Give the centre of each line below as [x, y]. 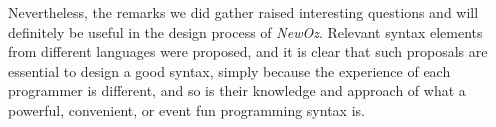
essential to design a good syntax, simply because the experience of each [229, 70]
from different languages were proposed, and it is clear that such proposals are [248, 51]
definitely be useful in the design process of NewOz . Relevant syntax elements [245, 31]
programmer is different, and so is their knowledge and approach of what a [237, 90]
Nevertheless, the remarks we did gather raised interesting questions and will [243, 12]
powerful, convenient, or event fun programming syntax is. [186, 109]
